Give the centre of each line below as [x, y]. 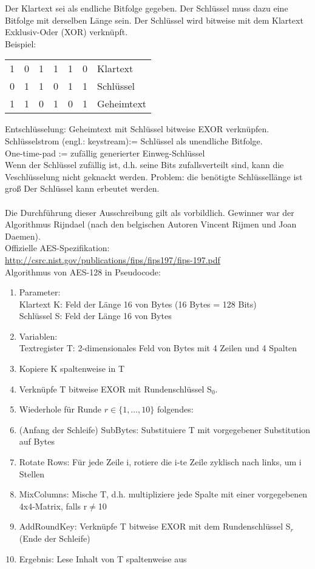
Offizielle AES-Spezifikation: [57, 248]
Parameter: [40, 292]
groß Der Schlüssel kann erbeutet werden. [82, 188]
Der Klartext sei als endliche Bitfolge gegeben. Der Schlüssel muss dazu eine [147, 8]
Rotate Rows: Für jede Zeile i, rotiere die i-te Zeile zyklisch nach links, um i [160, 462]
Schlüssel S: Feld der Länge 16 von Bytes [95, 316]
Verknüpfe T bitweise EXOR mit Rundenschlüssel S [115, 389]
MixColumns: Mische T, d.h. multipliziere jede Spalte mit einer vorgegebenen [163, 494]
